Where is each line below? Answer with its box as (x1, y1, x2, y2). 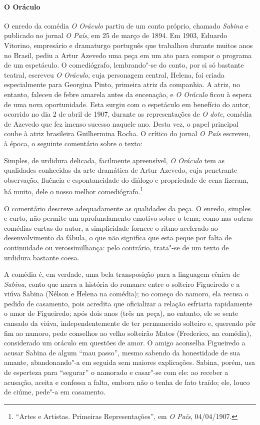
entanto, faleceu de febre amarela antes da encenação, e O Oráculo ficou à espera (4, 89, 252, 99)
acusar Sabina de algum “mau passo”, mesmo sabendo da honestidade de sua (4, 347, 240, 357)
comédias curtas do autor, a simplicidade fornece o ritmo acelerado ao (4, 222, 218, 233)
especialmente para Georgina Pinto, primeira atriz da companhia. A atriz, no (4, 79, 240, 90)
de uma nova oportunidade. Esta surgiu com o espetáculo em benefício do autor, (4, 99, 250, 109)
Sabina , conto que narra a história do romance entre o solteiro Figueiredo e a (4, 278, 240, 289)
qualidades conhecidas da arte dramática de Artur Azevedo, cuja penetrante (4, 165, 237, 175)
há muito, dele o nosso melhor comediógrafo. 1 (4, 185, 143, 196)
